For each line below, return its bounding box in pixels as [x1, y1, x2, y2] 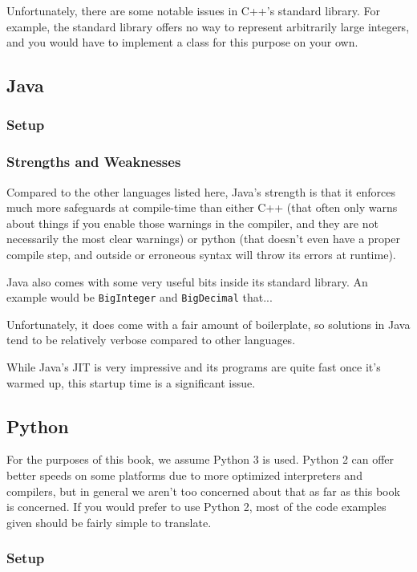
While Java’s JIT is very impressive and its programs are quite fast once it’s [6, 359, 381, 375]
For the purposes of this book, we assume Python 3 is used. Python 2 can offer [6, 451, 395, 468]
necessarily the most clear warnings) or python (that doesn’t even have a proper [6, 230, 400, 247]
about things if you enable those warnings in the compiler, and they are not [6, 214, 379, 231]
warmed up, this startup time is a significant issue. [6, 374, 256, 391]
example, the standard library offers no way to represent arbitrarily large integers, [6, 18, 410, 34]
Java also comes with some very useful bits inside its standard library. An [6, 273, 368, 290]
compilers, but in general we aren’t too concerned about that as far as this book [6, 482, 400, 499]
